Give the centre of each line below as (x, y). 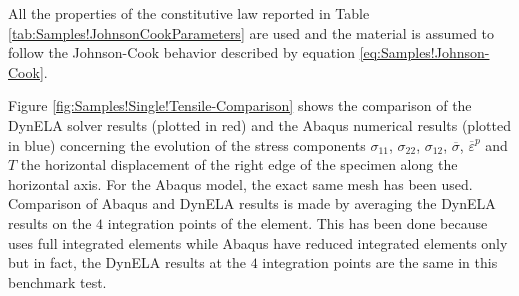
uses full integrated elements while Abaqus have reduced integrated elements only (258, 242)
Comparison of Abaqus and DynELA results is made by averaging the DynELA (252, 203)
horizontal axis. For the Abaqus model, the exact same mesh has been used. (240, 183)
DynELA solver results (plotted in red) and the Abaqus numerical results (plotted (259, 124)
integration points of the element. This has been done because (297, 222)
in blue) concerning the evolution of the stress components (187, 144)
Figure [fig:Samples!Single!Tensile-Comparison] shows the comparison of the (240, 105)
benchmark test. (57, 281)
